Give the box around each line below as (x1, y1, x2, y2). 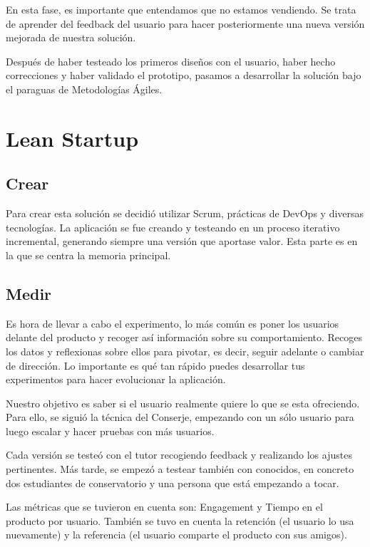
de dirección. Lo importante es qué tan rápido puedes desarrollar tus (6, 358, 305, 373)
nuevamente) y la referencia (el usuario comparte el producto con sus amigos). (6, 527, 347, 542)
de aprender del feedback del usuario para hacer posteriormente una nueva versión (6, 16, 365, 31)
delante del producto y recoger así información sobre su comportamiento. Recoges (6, 330, 363, 345)
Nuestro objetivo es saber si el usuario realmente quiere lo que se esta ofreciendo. (6, 395, 360, 410)
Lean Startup (6, 123, 139, 152)
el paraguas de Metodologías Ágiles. (6, 81, 163, 96)
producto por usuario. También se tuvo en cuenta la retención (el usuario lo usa (6, 513, 354, 528)
